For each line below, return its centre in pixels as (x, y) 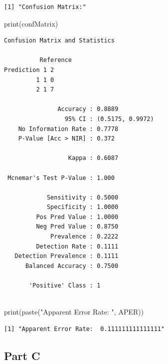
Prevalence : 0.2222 (84, 237)
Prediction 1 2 (29, 70)
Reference (56, 60)
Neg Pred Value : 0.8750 (77, 227)
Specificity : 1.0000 (83, 207)
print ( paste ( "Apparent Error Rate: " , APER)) (74, 312)
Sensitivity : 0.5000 (83, 197)
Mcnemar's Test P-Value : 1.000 (61, 178)
